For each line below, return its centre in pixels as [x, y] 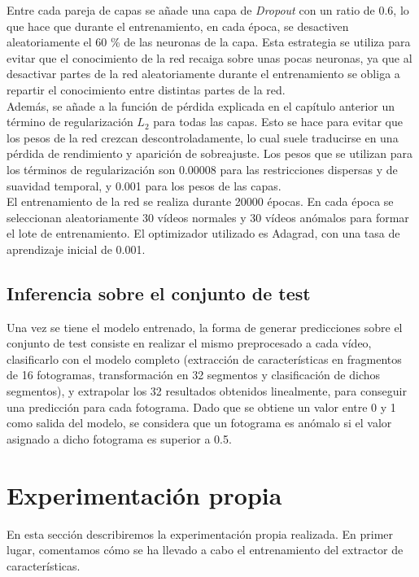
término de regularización [70, 122]
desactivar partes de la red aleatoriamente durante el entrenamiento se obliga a [203, 74]
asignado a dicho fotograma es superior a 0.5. [119, 438]
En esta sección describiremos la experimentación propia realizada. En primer [200, 533]
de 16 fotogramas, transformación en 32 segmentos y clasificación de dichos [194, 375]
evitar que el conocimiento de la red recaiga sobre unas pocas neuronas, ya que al [209, 57]
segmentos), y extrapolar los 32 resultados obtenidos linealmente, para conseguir [207, 391]
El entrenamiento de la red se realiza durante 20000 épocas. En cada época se [200, 201]
